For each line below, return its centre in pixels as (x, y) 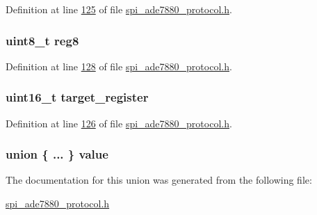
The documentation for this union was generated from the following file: (159, 180)
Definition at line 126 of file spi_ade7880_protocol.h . (119, 123)
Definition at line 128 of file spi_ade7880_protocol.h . (119, 66)
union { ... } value (57, 154)
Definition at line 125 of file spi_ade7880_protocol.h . (119, 9)
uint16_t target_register (77, 97)
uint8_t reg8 (42, 40)
